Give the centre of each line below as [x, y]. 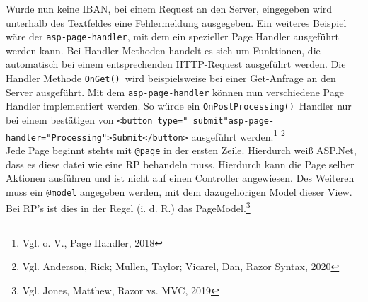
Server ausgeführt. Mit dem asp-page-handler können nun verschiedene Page [175, 92]
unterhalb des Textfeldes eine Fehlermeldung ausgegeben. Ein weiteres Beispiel [176, 22]
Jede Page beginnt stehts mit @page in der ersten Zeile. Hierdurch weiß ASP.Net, [181, 150]
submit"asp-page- [234, 121]
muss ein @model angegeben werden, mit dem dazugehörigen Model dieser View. [179, 191]
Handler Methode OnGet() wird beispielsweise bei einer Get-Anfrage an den [171, 78]
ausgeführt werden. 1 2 [238, 135]
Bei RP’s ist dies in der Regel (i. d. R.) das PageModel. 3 [128, 207]
